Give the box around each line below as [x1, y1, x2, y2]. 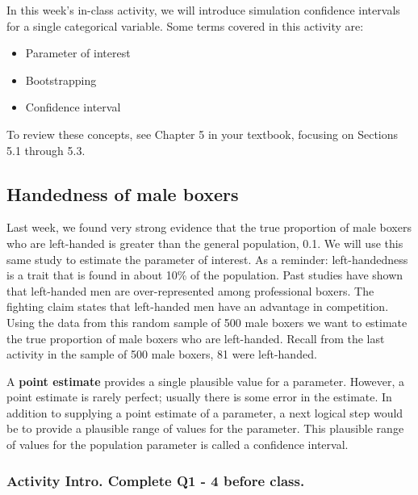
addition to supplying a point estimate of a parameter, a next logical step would [6, 404, 403, 421]
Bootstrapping [25, 71, 97, 88]
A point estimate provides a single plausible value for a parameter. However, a [6, 372, 405, 389]
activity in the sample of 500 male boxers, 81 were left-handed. [6, 346, 317, 363]
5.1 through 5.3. [6, 141, 86, 158]
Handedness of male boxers [6, 181, 239, 206]
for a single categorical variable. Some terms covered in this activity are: [6, 17, 364, 34]
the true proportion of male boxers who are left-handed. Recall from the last [6, 329, 385, 346]
